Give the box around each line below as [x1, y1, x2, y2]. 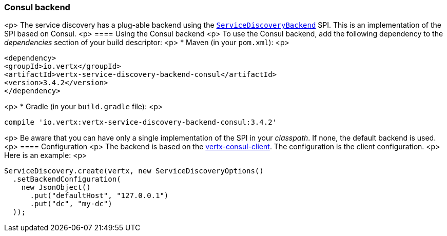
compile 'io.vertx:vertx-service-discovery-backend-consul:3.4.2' [4, 118, 277, 127]
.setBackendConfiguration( [12, 175, 121, 184]
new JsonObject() [21, 183, 91, 192]
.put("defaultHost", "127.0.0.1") [30, 191, 169, 200]
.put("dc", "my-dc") [30, 200, 112, 208]
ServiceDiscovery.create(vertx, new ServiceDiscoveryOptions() [4, 167, 264, 175]
